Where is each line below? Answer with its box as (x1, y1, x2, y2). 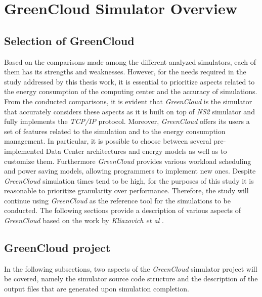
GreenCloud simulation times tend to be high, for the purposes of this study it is (4, 175, 254, 186)
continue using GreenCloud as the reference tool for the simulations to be (4, 195, 231, 205)
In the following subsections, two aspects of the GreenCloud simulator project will (4, 263, 257, 274)
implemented (4, 145, 44, 156)
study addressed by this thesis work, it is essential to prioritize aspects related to (4, 76, 255, 87)
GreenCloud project (4, 240, 111, 256)
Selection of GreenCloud (4, 32, 135, 48)
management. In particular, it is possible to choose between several (4, 136, 211, 146)
